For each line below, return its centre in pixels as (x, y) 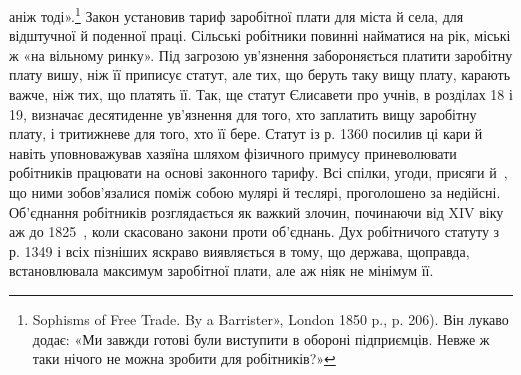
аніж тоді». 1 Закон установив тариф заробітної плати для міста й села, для (236, 14)
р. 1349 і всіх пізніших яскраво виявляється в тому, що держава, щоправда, (239, 250)
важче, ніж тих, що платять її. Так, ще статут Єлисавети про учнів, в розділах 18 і (261, 94)
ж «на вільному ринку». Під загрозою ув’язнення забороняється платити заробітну (261, 54)
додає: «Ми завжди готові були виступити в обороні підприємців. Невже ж (261, 338)
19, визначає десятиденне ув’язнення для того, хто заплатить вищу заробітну (243, 113)
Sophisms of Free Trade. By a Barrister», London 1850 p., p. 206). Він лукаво (270, 318)
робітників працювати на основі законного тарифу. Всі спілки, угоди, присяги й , (258, 172)
